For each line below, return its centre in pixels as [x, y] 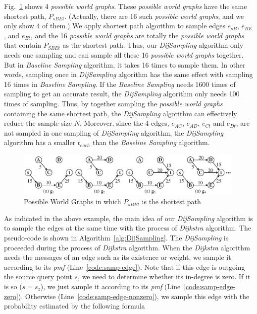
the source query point [38, 276]
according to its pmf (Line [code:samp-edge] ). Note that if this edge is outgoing [125, 267]
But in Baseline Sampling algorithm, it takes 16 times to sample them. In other [125, 64]
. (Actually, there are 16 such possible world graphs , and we [154, 16]
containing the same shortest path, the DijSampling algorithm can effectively [121, 113]
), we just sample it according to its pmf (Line [110, 286]
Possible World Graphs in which [73, 201]
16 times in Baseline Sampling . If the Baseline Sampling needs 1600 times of [120, 84]
